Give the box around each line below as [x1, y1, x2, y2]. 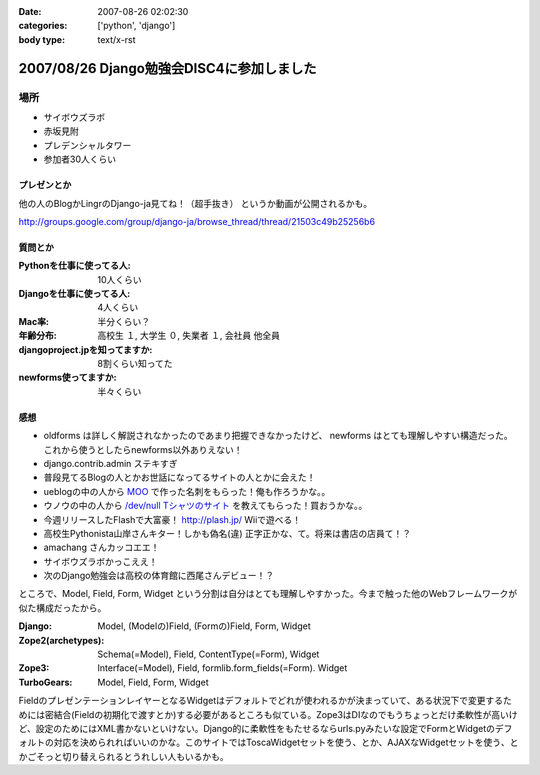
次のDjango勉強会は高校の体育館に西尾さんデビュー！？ [43, 570, 275, 582]
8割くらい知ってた [97, 358, 173, 370]
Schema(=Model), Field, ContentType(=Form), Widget [97, 648, 320, 660]
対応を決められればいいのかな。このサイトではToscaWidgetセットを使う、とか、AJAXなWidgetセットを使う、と [53, 736, 519, 749]
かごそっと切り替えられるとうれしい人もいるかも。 [18, 750, 229, 762]
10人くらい [97, 273, 142, 285]
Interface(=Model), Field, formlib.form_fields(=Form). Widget [97, 662, 348, 674]
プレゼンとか [18, 179, 72, 191]
